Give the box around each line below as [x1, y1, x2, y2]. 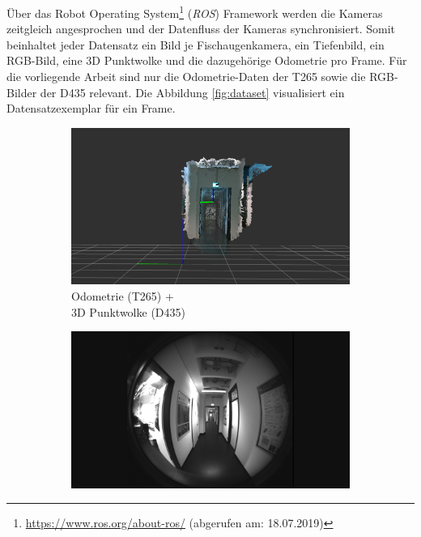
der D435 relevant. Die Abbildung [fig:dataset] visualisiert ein [40, 83, 345, 100]
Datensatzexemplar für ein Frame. [6, 100, 176, 117]
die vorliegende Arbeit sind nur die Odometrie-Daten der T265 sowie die [6, 68, 366, 85]
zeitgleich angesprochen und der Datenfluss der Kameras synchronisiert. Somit [6, 20, 396, 37]
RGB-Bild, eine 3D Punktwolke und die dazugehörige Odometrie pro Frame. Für [6, 52, 407, 69]
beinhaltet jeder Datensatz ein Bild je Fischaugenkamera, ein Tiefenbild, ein [6, 36, 385, 53]
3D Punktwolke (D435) [71, 303, 185, 320]
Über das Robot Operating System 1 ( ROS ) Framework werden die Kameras [6, 2, 383, 21]
